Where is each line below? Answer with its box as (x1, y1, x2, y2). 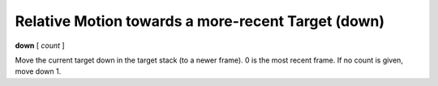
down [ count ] (15, 41, 65, 50)
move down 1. (15, 67, 62, 76)
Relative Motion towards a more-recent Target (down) (15, 12, 385, 30)
